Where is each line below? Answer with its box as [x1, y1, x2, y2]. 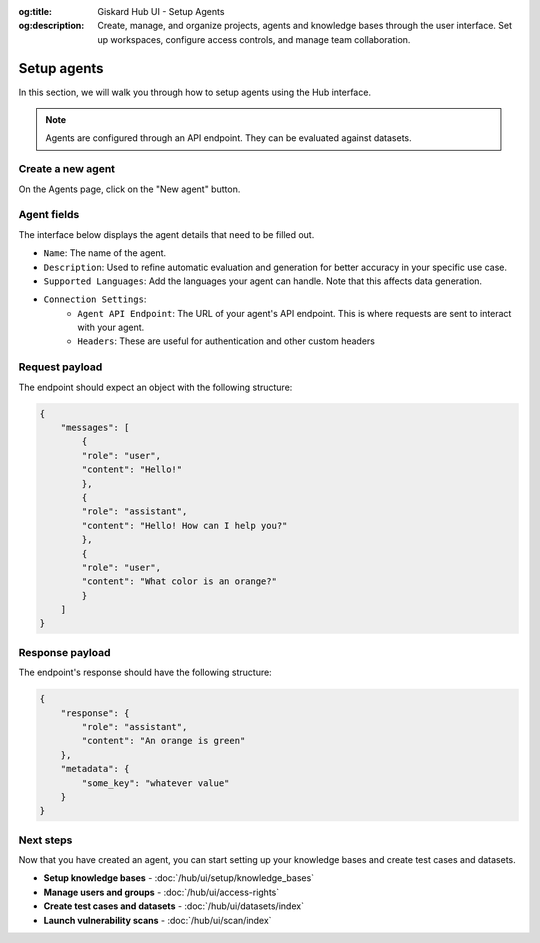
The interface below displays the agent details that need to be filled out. [18, 228, 315, 240]
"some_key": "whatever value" [81, 777, 230, 789]
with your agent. [77, 321, 145, 334]
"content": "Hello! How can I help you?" [81, 520, 288, 531]
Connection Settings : [43, 293, 147, 305]
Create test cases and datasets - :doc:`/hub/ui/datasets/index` [43, 900, 305, 912]
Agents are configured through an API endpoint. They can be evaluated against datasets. [45, 132, 412, 144]
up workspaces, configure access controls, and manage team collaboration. [97, 33, 411, 45]
